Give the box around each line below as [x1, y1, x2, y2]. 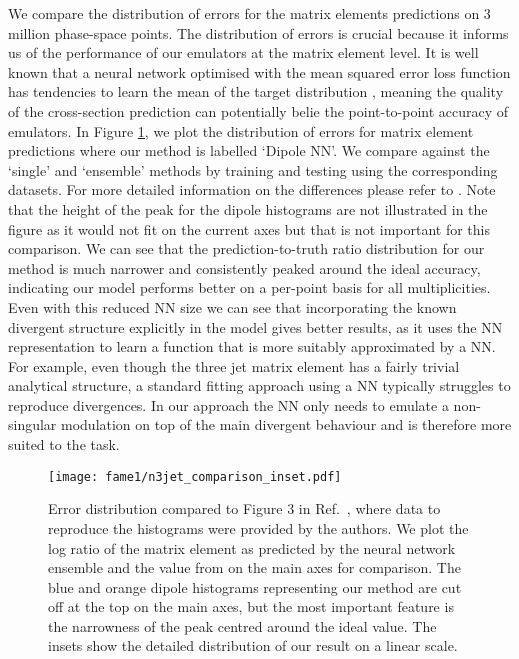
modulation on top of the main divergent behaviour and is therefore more [61, 414, 512, 435]
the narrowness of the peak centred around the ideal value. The [48, 615, 437, 636]
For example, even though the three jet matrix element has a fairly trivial [8, 355, 460, 376]
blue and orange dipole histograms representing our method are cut [48, 576, 462, 597]
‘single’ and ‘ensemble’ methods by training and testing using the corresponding [8, 159, 498, 180]
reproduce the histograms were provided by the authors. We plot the [48, 517, 469, 538]
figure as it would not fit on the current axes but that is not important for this [8, 218, 490, 239]
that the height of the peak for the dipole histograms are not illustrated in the [8, 198, 488, 219]
